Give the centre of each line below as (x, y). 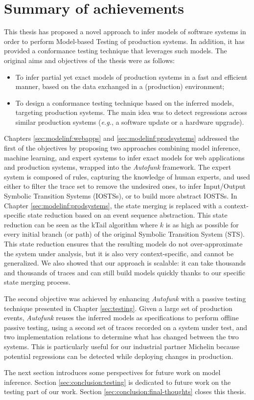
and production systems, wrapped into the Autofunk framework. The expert (118, 167)
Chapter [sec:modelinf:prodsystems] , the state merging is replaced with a (113, 205)
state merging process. (37, 282)
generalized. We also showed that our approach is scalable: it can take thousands (125, 263)
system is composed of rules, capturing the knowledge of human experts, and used (127, 176)
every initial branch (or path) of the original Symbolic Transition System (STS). (124, 234)
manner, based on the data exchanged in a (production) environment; (120, 86)
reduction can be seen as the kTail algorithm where (81, 224)
